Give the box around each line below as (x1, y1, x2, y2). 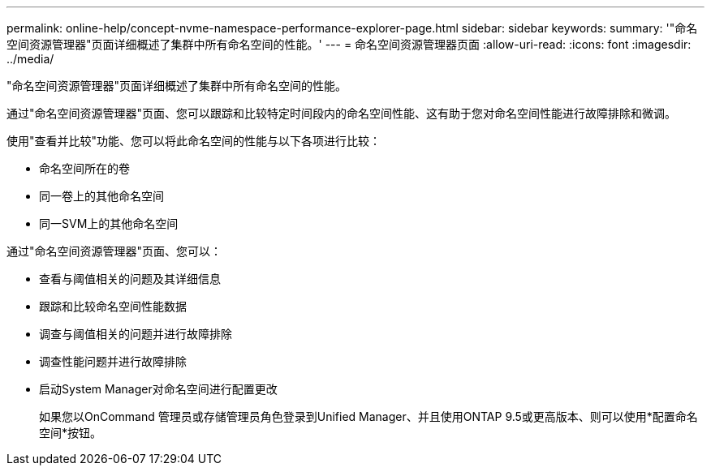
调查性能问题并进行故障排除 (39, 354, 187, 368)
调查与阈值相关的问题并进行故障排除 (39, 327, 232, 341)
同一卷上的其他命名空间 (39, 189, 164, 203)
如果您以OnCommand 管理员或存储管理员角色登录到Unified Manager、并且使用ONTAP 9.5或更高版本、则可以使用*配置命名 (39, 410, 698, 423)
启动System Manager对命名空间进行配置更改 (39, 382, 278, 396)
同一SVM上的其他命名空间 (39, 217, 179, 230)
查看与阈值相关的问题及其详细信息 (39, 272, 221, 285)
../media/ (6, 52, 54, 66)
